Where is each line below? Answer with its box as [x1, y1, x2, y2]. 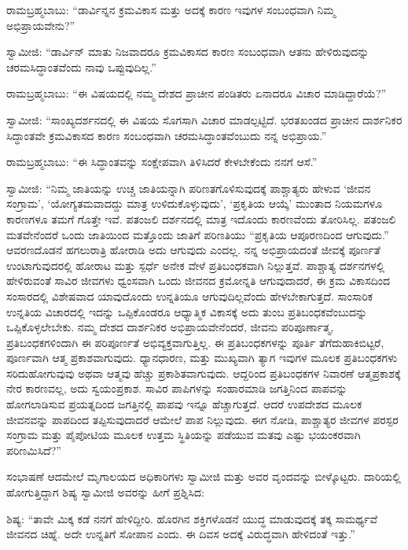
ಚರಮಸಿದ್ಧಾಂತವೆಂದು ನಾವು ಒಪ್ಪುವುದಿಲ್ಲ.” [6, 58, 156, 75]
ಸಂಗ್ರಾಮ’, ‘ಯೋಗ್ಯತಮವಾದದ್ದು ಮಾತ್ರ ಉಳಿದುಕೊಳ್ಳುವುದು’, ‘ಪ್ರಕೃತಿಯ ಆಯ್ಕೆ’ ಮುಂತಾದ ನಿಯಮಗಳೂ [6, 195, 383, 212]
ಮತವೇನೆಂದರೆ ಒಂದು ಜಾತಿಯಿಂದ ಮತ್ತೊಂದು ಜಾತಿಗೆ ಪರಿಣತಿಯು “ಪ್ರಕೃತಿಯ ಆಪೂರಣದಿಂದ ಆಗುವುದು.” [6, 226, 389, 242]
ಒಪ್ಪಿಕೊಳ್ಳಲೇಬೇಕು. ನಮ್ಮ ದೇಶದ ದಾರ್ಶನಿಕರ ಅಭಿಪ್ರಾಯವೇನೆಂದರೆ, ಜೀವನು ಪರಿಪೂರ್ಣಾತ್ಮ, [6, 319, 334, 335]
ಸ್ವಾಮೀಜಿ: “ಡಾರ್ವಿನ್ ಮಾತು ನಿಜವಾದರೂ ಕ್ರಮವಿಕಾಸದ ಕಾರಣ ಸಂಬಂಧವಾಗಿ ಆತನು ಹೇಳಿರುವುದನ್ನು [6, 43, 369, 60]
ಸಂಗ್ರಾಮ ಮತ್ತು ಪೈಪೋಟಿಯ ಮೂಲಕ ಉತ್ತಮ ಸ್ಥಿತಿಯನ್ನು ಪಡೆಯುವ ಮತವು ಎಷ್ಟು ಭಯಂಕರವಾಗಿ [6, 426, 361, 443]
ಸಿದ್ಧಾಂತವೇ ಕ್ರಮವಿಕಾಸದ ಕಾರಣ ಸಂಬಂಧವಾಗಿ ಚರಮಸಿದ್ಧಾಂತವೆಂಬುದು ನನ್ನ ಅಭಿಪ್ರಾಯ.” [6, 127, 327, 143]
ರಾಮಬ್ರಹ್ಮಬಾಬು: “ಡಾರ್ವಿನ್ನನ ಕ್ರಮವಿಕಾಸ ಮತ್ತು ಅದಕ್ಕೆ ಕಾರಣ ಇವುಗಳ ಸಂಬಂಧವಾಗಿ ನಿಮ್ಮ [6, 2, 336, 17]
